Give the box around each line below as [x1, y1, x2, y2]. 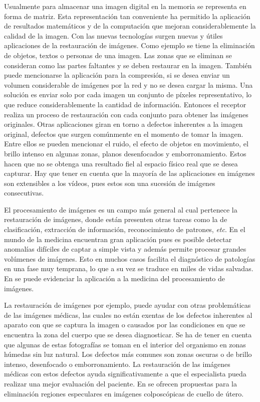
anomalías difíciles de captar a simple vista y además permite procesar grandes [4, 244, 246, 254]
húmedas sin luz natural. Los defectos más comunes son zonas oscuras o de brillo [4, 349, 252, 359]
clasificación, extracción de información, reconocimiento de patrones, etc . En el [4, 224, 245, 235]
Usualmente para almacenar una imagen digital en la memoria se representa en [4, 1, 246, 11]
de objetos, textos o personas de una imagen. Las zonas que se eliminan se [4, 50, 232, 60]
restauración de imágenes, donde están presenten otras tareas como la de [4, 214, 227, 225]
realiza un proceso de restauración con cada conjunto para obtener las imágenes [4, 109, 248, 119]
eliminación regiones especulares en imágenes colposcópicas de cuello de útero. [4, 388, 244, 398]
